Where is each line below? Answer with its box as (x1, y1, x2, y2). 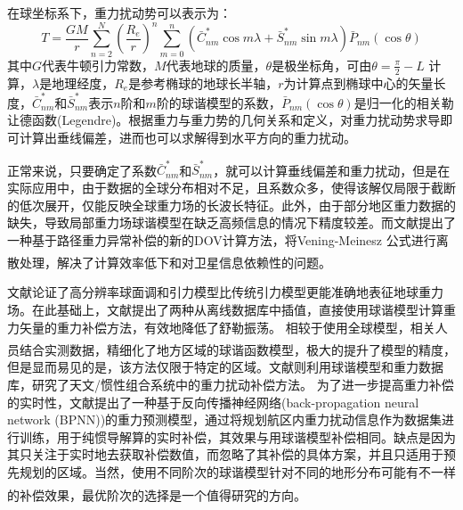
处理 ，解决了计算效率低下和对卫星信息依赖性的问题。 (19, 252, 331, 271)
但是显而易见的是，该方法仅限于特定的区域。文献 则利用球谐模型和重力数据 (7, 358, 443, 376)
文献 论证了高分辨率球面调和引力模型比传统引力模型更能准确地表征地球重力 (7, 283, 443, 301)
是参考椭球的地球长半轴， (128, 73, 279, 92)
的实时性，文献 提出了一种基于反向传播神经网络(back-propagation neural (7, 392, 419, 411)
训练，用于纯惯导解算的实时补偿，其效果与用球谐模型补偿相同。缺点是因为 (19, 427, 456, 446)
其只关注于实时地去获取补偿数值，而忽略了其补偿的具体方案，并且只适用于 (7, 445, 443, 464)
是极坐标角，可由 (272, 55, 372, 74)
